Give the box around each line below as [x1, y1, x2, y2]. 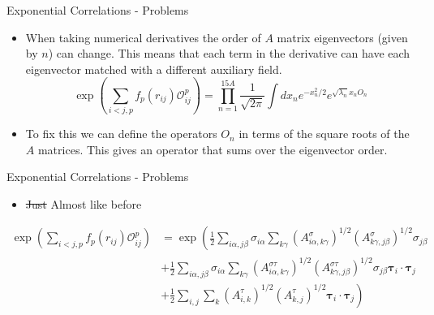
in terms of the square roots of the [238, 125, 410, 142]
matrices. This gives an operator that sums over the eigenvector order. [37, 140, 388, 157]
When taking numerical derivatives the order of [25, 28, 261, 45]
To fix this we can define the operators [25, 125, 217, 142]
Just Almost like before [25, 195, 142, 212]
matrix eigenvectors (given [277, 28, 408, 45]
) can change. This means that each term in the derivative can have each [48, 45, 410, 62]
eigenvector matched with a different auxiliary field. [25, 60, 282, 77]
